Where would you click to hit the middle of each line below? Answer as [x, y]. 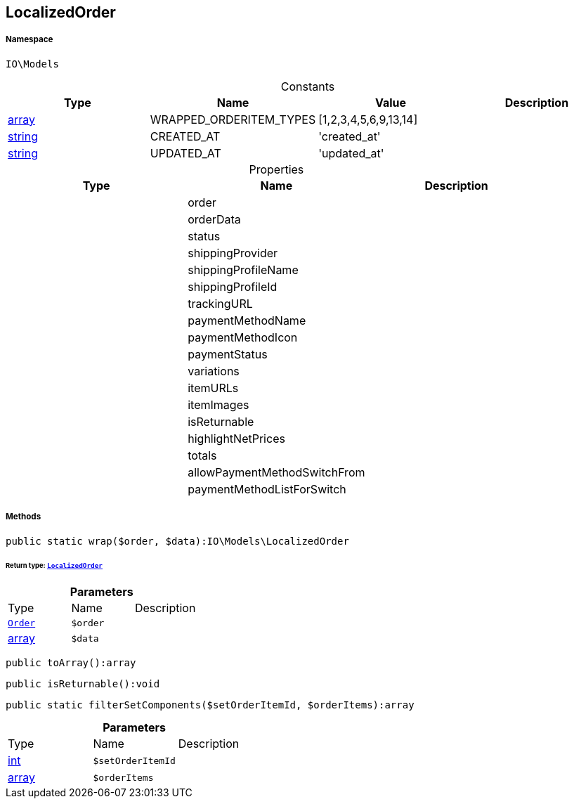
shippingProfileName [243, 270]
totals [202, 455]
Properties [276, 169]
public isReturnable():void [83, 684]
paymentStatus [228, 354]
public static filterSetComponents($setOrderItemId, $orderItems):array [210, 705]
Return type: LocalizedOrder [54, 566]
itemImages [218, 404]
